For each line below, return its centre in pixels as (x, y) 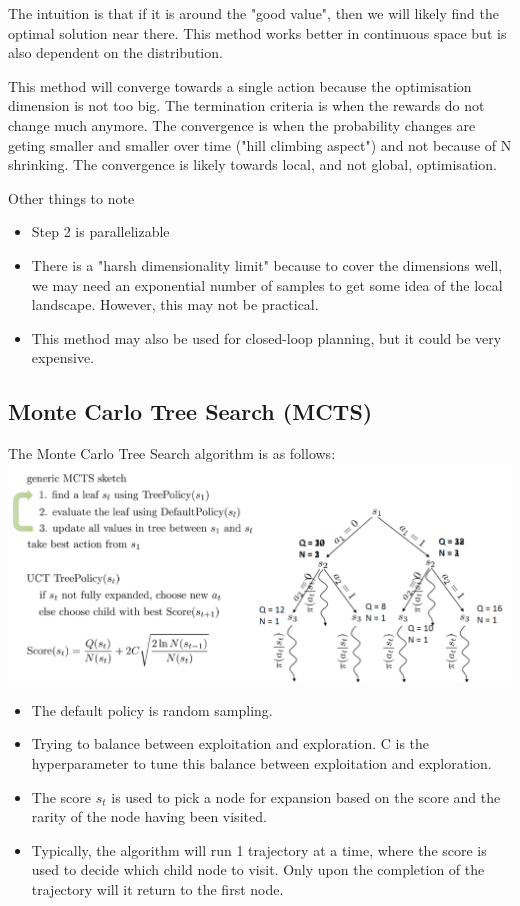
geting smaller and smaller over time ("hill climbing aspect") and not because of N (260, 144)
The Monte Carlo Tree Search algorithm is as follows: (172, 453)
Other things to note (71, 197)
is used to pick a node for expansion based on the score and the (306, 796)
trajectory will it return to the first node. (157, 888)
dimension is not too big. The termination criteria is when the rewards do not (246, 105)
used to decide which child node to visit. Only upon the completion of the (258, 869)
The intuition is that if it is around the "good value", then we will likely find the (253, 13)
